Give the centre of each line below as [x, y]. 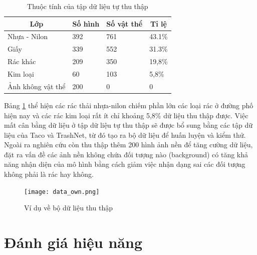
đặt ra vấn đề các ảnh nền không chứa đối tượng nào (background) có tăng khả [126, 154]
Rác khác [22, 61]
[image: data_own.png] [62, 192]
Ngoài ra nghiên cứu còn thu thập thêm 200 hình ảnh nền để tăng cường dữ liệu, [128, 145]
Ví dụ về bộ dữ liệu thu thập [68, 208]
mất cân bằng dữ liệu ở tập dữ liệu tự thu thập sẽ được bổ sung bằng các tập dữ [128, 125]
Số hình [86, 23]
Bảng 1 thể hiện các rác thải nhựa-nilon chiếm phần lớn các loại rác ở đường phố [129, 105]
